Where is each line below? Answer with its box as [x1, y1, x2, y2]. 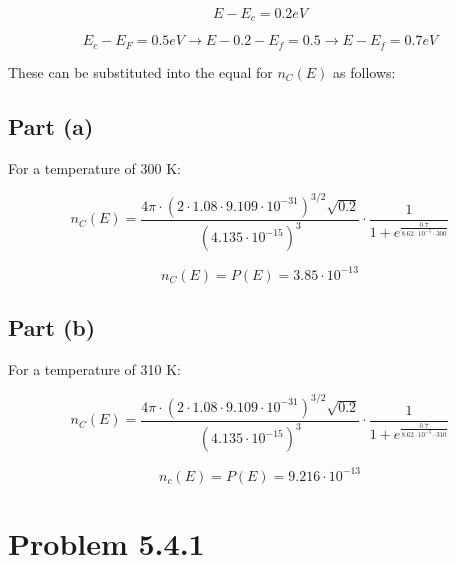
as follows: [333, 61, 396, 82]
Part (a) [8, 110, 94, 141]
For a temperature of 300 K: [8, 157, 181, 178]
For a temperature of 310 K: [8, 358, 181, 379]
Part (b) [8, 312, 96, 343]
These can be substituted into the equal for [8, 61, 273, 82]
